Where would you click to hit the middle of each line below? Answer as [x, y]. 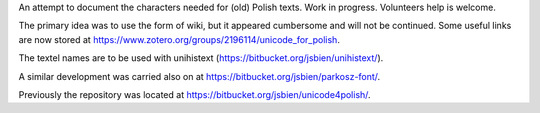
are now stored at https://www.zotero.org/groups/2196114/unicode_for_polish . [179, 39]
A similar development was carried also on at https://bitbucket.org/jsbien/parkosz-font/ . [199, 76]
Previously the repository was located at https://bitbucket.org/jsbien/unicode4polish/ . [194, 94]
